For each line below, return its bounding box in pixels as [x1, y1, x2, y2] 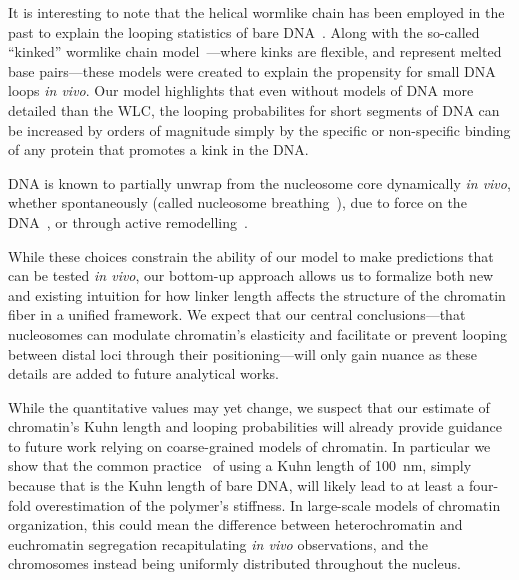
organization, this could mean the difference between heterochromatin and [8, 514, 463, 535]
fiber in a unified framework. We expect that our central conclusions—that [8, 304, 466, 325]
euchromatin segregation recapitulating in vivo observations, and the [8, 533, 428, 554]
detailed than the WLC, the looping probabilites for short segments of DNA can [8, 99, 500, 120]
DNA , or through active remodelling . [8, 211, 248, 232]
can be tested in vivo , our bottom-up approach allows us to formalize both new [8, 265, 494, 286]
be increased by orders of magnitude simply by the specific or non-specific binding [8, 119, 511, 140]
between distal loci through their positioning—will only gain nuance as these [8, 343, 478, 364]
